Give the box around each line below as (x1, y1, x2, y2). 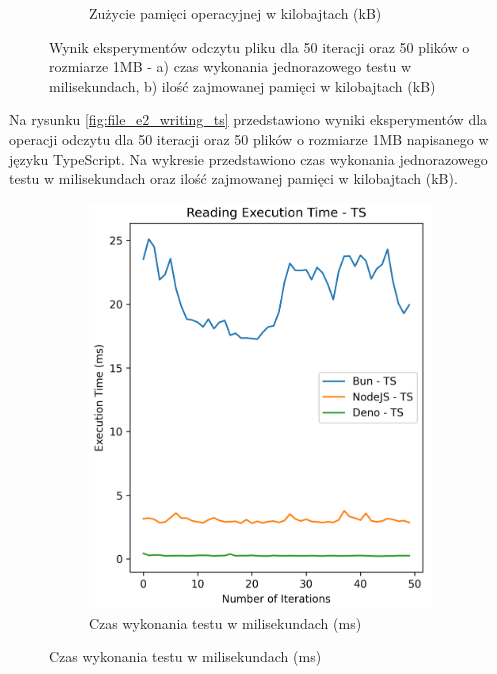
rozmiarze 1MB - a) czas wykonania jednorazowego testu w (49, 56, 412, 77)
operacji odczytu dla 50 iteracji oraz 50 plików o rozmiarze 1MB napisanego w (9, 128, 489, 149)
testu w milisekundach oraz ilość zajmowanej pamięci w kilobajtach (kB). (9, 168, 458, 189)
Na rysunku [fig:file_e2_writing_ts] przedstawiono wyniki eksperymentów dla (9, 109, 488, 130)
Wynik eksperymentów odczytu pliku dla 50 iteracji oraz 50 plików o (49, 36, 470, 57)
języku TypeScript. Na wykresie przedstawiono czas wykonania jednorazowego (9, 148, 488, 169)
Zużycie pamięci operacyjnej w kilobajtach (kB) (89, 3, 382, 23)
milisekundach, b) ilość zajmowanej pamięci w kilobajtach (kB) (49, 75, 436, 96)
